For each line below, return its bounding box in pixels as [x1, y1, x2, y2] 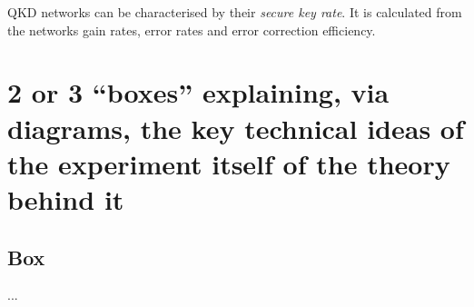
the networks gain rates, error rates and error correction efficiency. [7, 20, 376, 39]
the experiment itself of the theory [7, 144, 450, 182]
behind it [7, 180, 124, 217]
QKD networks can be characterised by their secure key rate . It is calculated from [7, 3, 462, 21]
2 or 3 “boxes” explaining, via [7, 74, 390, 111]
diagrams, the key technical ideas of [7, 109, 464, 146]
